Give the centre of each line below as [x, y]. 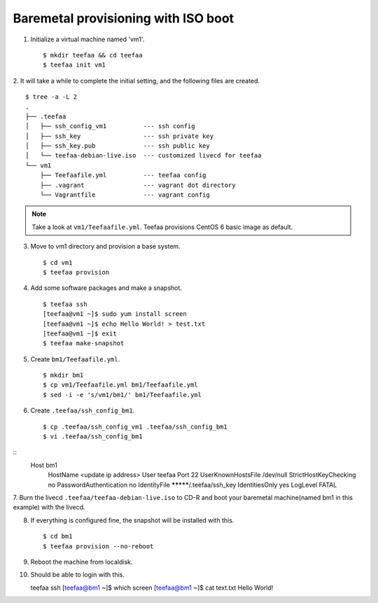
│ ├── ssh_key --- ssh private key [119, 136]
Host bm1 [44, 465]
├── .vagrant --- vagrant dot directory [138, 185]
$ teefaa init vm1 [75, 65]
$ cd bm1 [58, 536]
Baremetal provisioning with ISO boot [124, 18]
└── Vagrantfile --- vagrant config [125, 195]
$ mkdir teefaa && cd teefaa [93, 55]
